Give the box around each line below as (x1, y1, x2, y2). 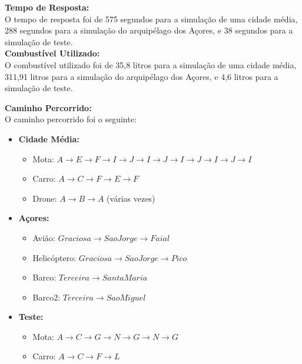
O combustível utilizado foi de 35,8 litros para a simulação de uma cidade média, (5, 58, 297, 71)
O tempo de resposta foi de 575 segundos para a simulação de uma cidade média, (5, 12, 298, 25)
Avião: (32, 231, 55, 243)
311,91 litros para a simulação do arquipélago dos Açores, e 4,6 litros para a (5, 70, 278, 82)
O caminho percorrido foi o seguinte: (5, 113, 137, 125)
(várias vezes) (107, 192, 155, 204)
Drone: (32, 192, 57, 204)
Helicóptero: (32, 251, 77, 263)
